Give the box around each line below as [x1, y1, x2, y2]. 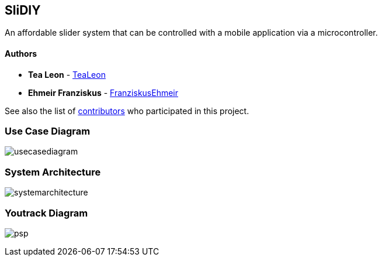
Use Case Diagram [5, 125, 91, 138]
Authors [5, 49, 37, 59]
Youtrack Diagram [5, 207, 88, 219]
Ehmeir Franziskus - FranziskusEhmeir [28, 87, 179, 98]
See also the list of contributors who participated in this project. [5, 105, 249, 116]
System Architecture [5, 166, 101, 178]
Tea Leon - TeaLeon [28, 69, 106, 80]
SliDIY [5, 3, 41, 18]
